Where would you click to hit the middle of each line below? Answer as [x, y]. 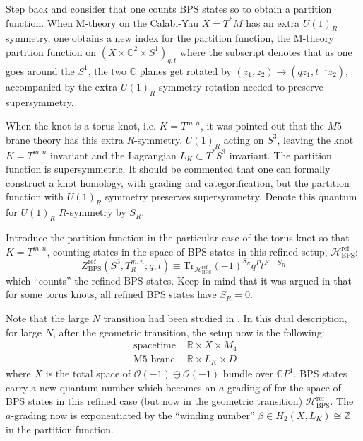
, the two [107, 70]
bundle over [248, 373]
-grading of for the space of [282, 387]
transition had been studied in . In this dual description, [225, 317]
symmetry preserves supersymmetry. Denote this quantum [231, 196]
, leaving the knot [315, 139]
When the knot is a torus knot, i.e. [81, 126]
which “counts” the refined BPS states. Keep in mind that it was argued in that [179, 280]
